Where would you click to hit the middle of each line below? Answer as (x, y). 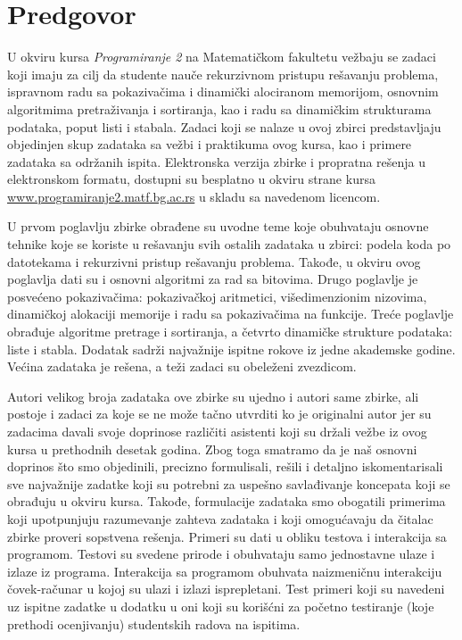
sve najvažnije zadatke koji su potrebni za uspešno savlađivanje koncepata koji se (229, 483)
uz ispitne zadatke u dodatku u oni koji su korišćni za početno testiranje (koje (221, 606)
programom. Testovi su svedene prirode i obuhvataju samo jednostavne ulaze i (221, 554)
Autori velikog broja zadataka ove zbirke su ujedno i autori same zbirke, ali (213, 396)
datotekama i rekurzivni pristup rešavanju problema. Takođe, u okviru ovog (214, 261)
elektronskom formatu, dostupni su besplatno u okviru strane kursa (191, 179)
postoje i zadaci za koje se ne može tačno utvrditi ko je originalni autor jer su (219, 414)
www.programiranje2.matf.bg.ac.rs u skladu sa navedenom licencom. (194, 196)
